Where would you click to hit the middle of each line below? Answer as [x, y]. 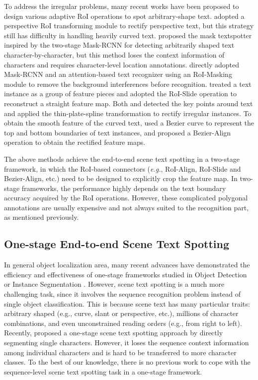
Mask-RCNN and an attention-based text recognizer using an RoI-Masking [118, 74]
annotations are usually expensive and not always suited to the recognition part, [127, 207]
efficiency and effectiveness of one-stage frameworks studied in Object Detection [126, 274]
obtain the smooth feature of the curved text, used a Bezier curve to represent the [129, 123]
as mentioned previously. [42, 217]
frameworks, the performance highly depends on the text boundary [124, 188]
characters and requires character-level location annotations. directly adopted [122, 64]
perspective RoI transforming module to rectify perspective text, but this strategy [129, 26]
